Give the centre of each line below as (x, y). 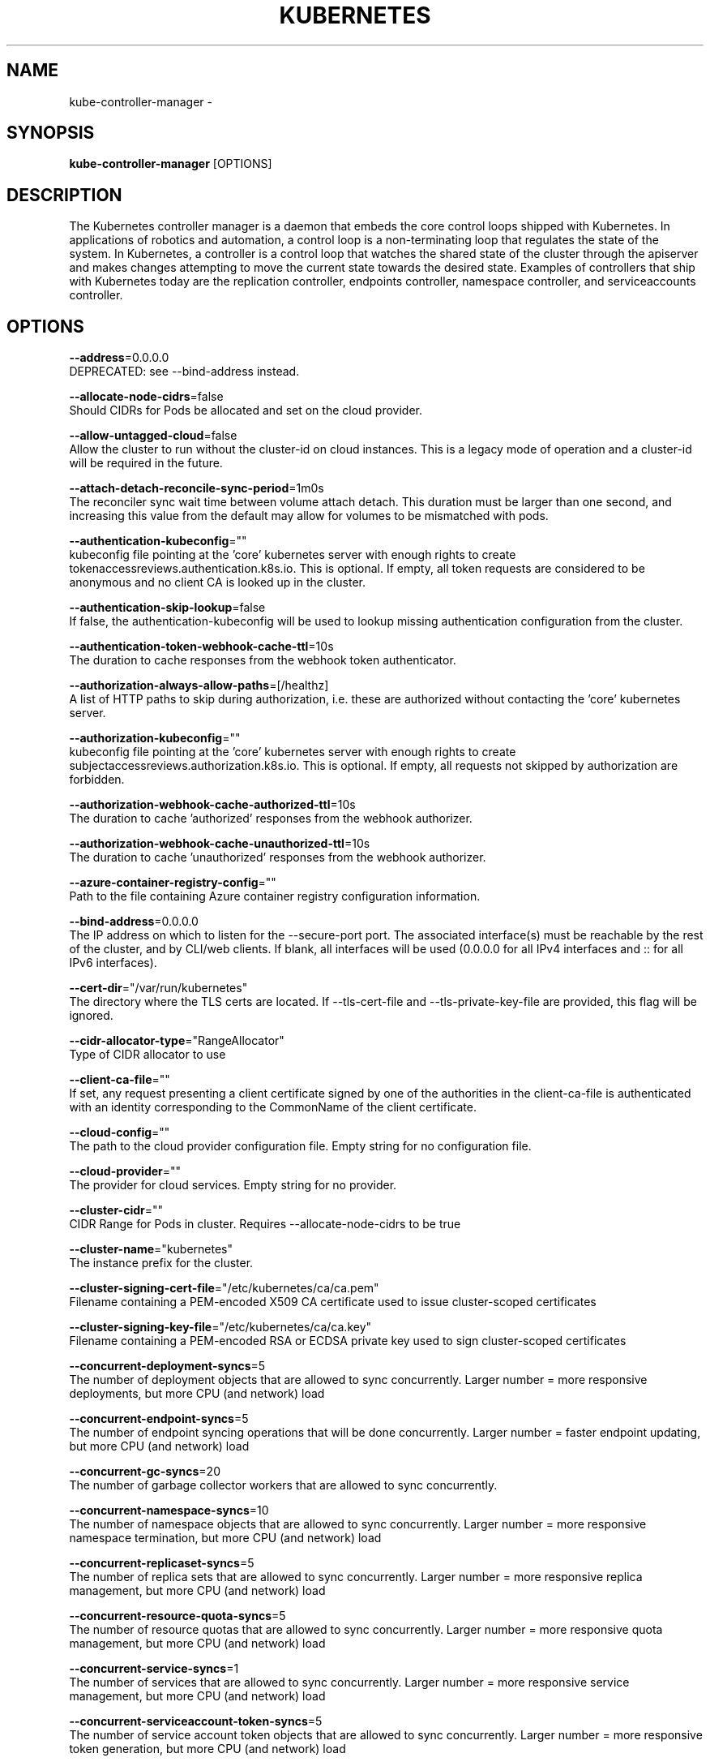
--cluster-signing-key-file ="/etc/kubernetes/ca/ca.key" (220, 1327)
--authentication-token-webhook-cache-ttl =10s (201, 647)
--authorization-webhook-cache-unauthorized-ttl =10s (220, 844)
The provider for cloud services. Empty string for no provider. (233, 1185)
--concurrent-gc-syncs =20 (145, 1472)
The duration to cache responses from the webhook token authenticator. (263, 660)
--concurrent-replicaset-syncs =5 (162, 1563)
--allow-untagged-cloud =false (153, 436)
